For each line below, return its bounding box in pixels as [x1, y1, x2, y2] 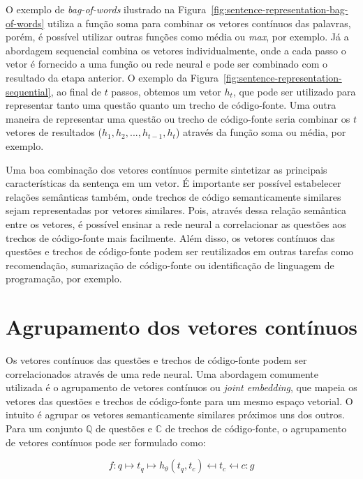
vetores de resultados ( [6, 125, 102, 139]
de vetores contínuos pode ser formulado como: [6, 434, 206, 449]
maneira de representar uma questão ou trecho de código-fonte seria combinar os [6, 111, 350, 126]
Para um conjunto [6, 420, 83, 435]
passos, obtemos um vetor [111, 84, 221, 98]
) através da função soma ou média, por [175, 125, 346, 139]
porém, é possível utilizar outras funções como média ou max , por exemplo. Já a [6, 29, 349, 44]
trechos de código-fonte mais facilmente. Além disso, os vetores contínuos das [6, 230, 335, 245]
